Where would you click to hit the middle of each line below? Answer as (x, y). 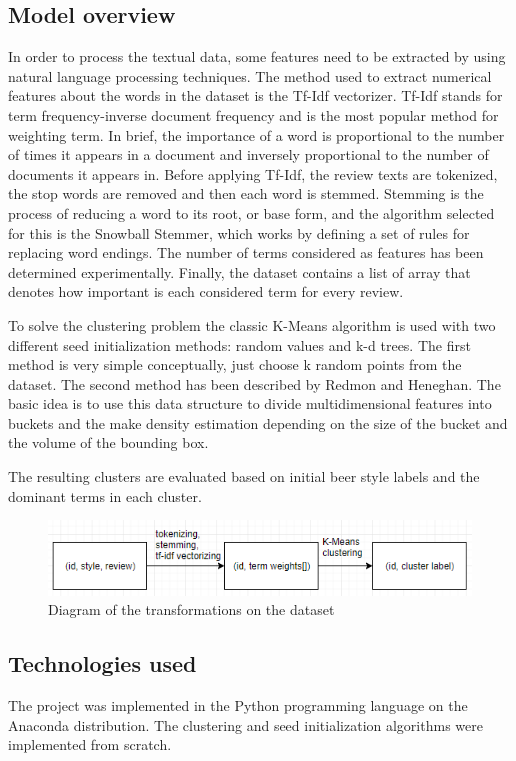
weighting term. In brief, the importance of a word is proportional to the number (256, 134)
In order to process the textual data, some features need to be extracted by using (257, 56)
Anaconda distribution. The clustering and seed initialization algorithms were (245, 724)
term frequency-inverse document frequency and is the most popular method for (253, 114)
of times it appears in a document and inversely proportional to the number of (248, 154)
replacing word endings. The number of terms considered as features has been (246, 252)
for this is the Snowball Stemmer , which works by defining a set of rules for (239, 232)
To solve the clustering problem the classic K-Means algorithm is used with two (252, 324)
